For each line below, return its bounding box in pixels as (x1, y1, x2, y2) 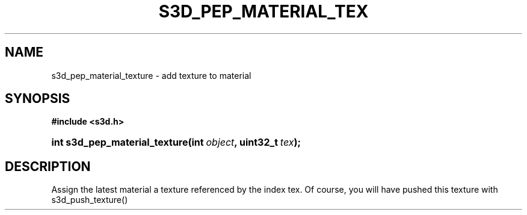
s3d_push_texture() (51, 195, 128, 205)
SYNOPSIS (5, 91, 70, 107)
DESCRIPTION (5, 158, 91, 174)
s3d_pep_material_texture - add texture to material (51, 70, 251, 81)
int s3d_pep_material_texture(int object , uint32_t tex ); (51, 136, 301, 149)
